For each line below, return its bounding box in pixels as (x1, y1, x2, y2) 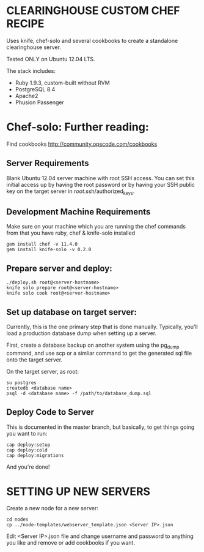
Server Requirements (6, 158, 90, 168)
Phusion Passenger (15, 99, 64, 106)
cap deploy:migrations (6, 452, 64, 458)
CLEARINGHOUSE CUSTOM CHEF (6, 4, 180, 18)
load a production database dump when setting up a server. (6, 329, 157, 337)
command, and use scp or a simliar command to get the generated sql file (6, 349, 192, 357)
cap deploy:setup (6, 442, 51, 448)
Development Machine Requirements (6, 206, 151, 217)
